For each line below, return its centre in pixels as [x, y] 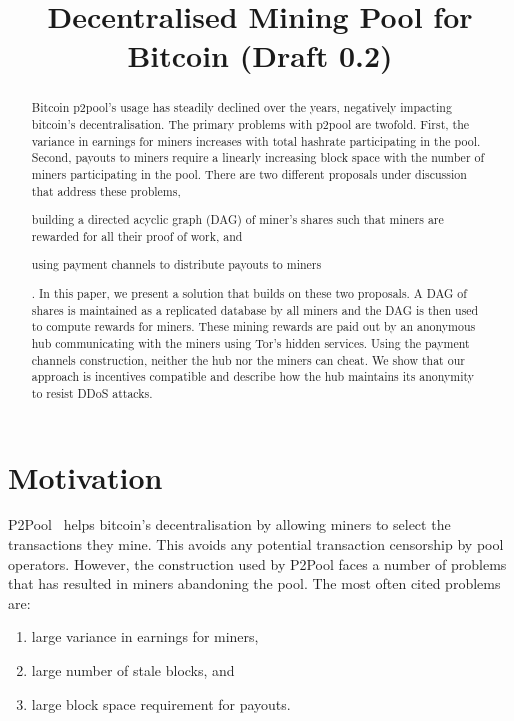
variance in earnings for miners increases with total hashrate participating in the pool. [256, 140]
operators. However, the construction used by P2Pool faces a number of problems [257, 563]
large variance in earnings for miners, [145, 636]
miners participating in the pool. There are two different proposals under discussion [249, 173]
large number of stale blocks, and [133, 670]
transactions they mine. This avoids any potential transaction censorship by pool [256, 544]
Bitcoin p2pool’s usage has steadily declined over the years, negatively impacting [241, 107]
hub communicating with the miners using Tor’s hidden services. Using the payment [250, 342]
